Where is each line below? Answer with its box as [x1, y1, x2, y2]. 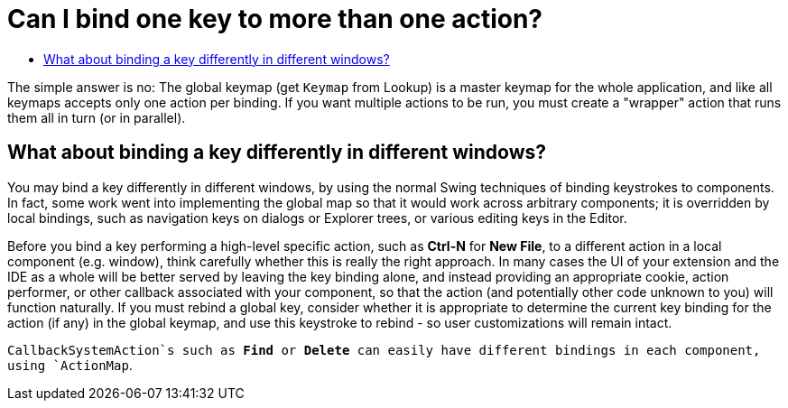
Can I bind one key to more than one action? [7, 4, 543, 34]
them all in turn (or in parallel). [7, 109, 186, 125]
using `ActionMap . [7, 357, 133, 373]
